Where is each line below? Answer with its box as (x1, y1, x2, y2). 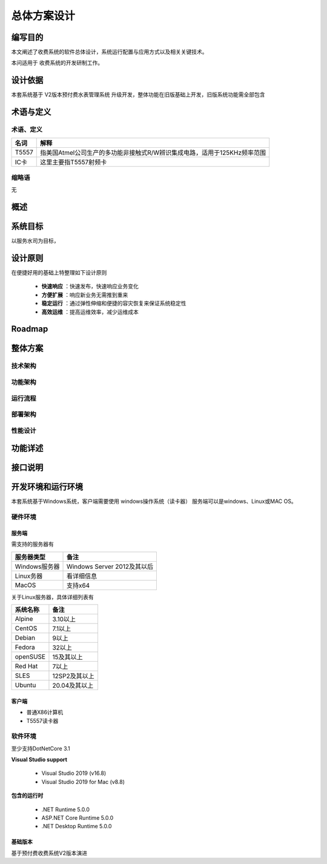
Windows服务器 (15, 562, 60, 571)
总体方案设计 (11, 9, 76, 22)
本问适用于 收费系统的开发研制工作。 (11, 59, 103, 67)
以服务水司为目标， (11, 237, 59, 245)
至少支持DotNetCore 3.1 (11, 745, 70, 752)
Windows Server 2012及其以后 (66, 562, 154, 571)
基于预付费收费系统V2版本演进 (11, 849, 88, 857)
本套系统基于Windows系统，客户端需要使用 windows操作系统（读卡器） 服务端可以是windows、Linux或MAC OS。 (11, 497, 297, 505)
